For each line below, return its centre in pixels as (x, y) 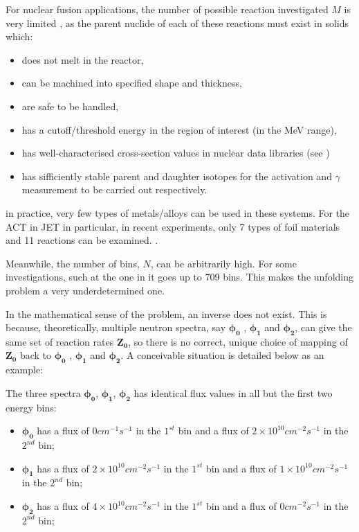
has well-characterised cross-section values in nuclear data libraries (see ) (176, 153)
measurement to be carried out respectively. (114, 189)
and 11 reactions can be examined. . (82, 240)
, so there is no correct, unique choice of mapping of (238, 341)
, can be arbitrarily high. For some (223, 263)
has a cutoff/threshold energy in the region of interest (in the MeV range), (179, 129)
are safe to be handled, (70, 106)
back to (36, 355)
